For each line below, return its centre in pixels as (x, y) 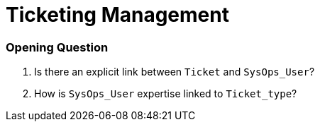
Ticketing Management (117, 15)
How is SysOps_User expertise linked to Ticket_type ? (166, 94)
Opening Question (57, 47)
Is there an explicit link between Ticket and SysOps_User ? (175, 72)
